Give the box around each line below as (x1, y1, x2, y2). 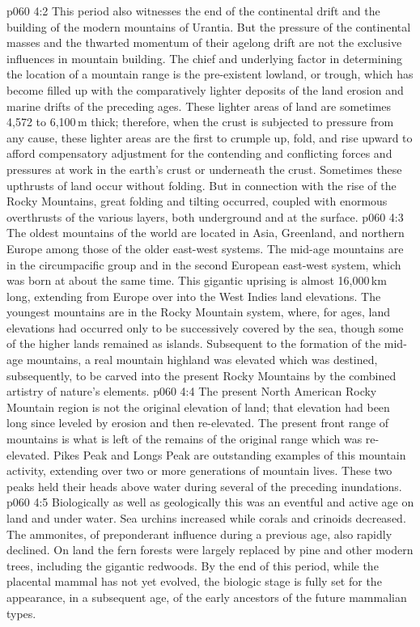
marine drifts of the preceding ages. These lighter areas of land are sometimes (6, 97, 392, 114)
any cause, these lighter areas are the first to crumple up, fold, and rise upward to (6, 129, 413, 146)
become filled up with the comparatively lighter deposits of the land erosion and (6, 81, 404, 98)
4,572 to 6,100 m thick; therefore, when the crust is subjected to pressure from (6, 113, 394, 130)
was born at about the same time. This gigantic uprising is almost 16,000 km (6, 272, 387, 289)
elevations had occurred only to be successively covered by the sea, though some (6, 319, 404, 336)
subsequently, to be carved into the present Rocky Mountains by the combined (6, 366, 397, 383)
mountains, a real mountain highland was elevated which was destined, (26, 351, 378, 368)
